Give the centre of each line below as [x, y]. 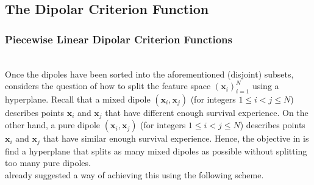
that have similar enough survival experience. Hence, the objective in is [176, 138]
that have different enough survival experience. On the [207, 112]
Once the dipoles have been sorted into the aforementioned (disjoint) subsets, [149, 74]
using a [266, 86]
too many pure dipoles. [48, 163]
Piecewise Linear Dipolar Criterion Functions [119, 39]
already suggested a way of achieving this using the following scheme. [134, 175]
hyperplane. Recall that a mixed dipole [78, 99]
